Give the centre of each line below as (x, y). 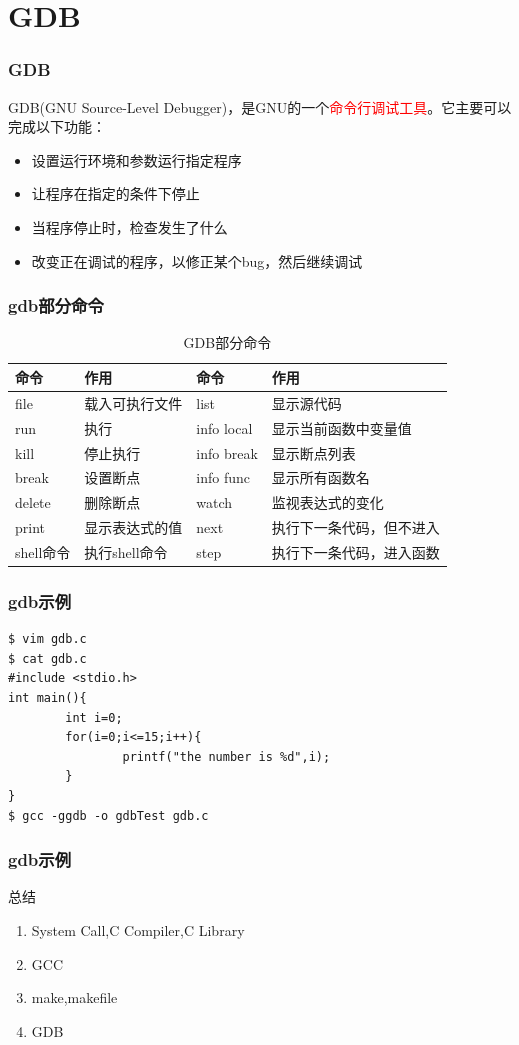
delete (33, 502)
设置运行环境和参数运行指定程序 (136, 159)
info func (223, 477)
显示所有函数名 (320, 477)
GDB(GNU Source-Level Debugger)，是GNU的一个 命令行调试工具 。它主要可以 (260, 106)
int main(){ (47, 697)
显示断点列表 (313, 452)
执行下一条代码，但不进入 (355, 527)
